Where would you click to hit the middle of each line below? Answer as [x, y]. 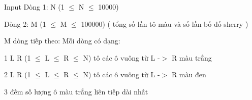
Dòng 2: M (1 [25, 23]
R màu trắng [192, 57]
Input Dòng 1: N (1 [34, 7]
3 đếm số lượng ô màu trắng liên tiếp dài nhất [76, 91]
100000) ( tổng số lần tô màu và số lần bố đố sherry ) [165, 23]
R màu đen [189, 74]
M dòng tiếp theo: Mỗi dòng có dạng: [62, 41]
